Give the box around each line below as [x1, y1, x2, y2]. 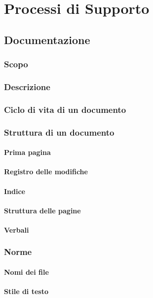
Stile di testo [4, 286, 48, 297]
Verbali [4, 224, 29, 235]
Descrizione [4, 80, 50, 93]
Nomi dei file [4, 266, 49, 277]
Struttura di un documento [4, 126, 115, 138]
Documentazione [4, 32, 90, 47]
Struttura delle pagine [4, 205, 81, 215]
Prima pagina [4, 147, 51, 157]
